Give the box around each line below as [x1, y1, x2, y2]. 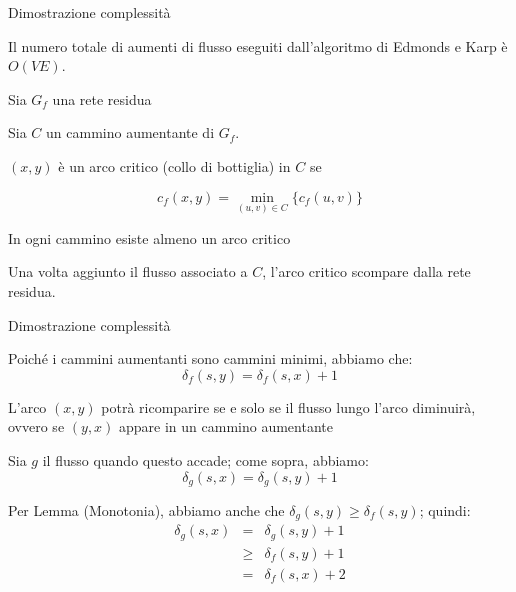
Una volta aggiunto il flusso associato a [8, 261, 248, 282]
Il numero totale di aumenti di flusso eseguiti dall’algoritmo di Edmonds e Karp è [8, 35, 508, 56]
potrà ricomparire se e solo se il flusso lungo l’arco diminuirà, [101, 396, 476, 417]
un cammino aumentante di [46, 122, 215, 143]
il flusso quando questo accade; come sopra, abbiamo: [42, 449, 369, 470]
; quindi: [419, 499, 471, 520]
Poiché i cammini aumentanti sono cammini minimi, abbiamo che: [8, 348, 413, 369]
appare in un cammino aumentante [119, 416, 333, 437]
